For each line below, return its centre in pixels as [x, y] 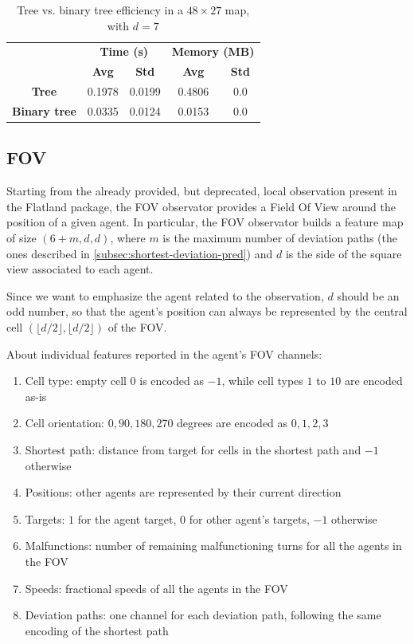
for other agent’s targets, [249, 518]
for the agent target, [127, 518]
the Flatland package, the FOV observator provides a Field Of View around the [201, 206]
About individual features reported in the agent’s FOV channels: [164, 353]
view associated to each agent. [80, 269]
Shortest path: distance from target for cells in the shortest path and [193, 449]
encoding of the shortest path [97, 630]
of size [21, 238]
